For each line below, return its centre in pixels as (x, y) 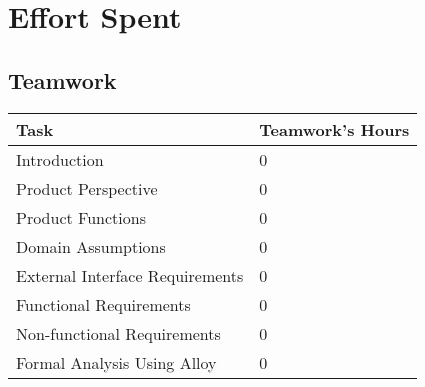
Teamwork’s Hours (334, 129)
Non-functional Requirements (118, 333)
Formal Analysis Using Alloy (116, 362)
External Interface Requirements (130, 275)
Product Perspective (87, 188)
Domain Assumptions (91, 246)
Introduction (60, 159)
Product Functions (81, 217)
